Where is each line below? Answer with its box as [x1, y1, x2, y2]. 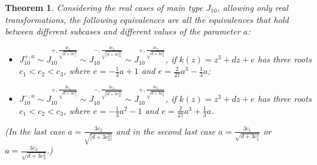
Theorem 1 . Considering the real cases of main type [5, 1, 203, 13]
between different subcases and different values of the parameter [5, 25, 240, 38]
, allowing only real [217, 1, 288, 13]
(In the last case [5, 124, 65, 137]
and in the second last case [116, 124, 215, 137]
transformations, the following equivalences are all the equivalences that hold [5, 13, 289, 25]
